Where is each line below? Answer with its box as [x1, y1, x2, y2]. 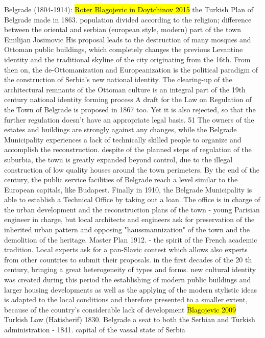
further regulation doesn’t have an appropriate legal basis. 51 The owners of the [4, 114, 254, 125]
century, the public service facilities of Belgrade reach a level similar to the [4, 174, 238, 185]
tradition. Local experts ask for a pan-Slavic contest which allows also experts [4, 244, 248, 255]
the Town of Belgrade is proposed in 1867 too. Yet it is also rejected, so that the [4, 104, 256, 114]
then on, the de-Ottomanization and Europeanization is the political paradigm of [4, 64, 258, 75]
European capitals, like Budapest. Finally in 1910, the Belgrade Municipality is [4, 184, 252, 195]
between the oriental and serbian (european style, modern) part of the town [4, 24, 241, 35]
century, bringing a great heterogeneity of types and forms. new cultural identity [4, 264, 256, 275]
